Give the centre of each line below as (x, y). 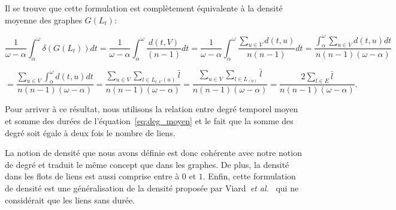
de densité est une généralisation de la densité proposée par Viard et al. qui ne (152, 187)
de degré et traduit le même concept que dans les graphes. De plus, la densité (147, 164)
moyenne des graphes (43, 19)
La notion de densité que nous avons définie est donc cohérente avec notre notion (153, 153)
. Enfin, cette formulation (249, 176)
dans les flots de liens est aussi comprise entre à (92, 176)
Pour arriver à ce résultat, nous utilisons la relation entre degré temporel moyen (152, 109)
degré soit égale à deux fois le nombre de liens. (90, 132)
